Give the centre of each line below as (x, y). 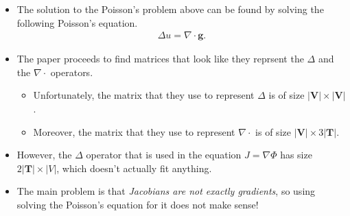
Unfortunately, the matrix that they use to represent (144, 95)
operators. (72, 72)
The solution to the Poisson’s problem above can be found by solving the (170, 9)
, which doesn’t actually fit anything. (134, 168)
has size (296, 155)
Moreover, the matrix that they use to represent (134, 131)
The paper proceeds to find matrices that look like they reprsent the (160, 59)
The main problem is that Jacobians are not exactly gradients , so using (166, 191)
